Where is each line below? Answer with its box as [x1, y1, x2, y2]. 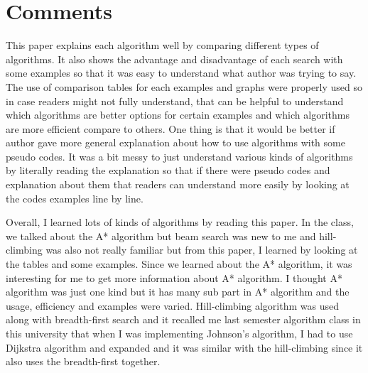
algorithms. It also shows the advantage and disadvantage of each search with [6, 51, 343, 66]
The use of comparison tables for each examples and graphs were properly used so [6, 79, 363, 94]
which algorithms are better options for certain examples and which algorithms [6, 107, 350, 122]
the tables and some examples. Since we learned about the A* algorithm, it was [6, 256, 352, 271]
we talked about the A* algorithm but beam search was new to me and [6, 228, 316, 243]
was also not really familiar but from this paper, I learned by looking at [45, 242, 358, 257]
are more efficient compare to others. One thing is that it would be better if [6, 121, 335, 136]
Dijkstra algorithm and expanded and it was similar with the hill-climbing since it [6, 340, 363, 355]
